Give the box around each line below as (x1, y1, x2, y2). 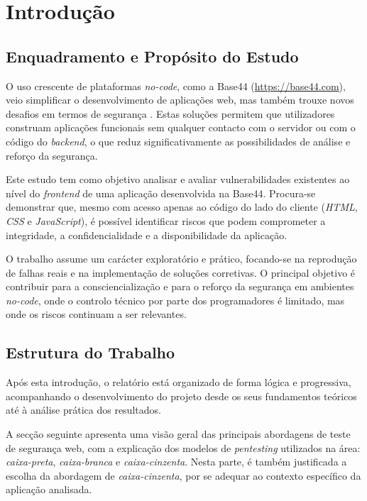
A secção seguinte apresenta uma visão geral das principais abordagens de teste (6, 426, 351, 441)
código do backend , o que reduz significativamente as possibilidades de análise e (6, 133, 351, 148)
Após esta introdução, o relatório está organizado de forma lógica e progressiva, (6, 375, 351, 390)
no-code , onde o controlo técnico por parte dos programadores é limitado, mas (6, 292, 345, 307)
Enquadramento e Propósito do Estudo (6, 45, 299, 67)
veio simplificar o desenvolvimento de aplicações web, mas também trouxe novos (6, 92, 354, 107)
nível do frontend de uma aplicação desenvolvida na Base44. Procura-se (6, 185, 316, 200)
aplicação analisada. (6, 482, 92, 497)
